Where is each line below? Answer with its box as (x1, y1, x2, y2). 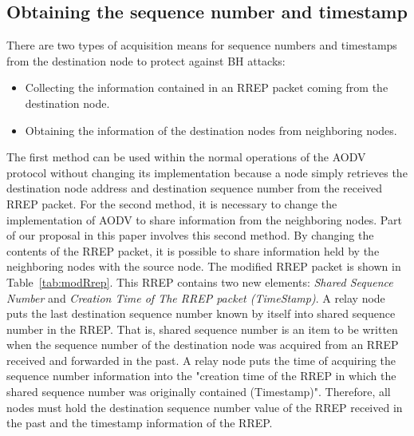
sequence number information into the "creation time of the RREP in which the (6, 367, 396, 384)
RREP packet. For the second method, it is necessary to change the (6, 195, 337, 212)
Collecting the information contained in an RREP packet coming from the (25, 79, 388, 96)
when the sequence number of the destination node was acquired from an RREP (6, 336, 399, 353)
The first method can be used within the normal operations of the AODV (6, 149, 366, 165)
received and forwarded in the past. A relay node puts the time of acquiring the (6, 351, 396, 368)
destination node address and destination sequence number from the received (6, 180, 383, 196)
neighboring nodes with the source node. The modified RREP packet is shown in (6, 258, 401, 275)
